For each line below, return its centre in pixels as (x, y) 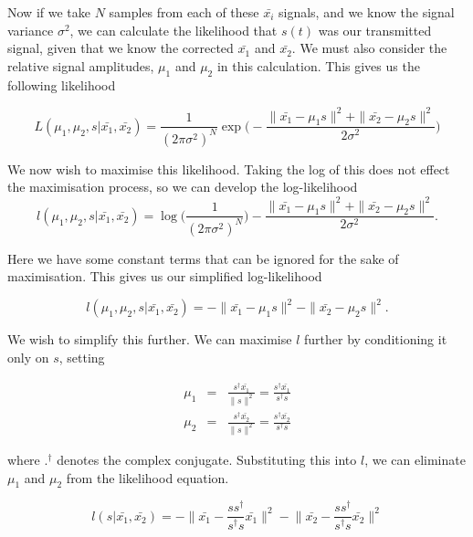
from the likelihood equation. (147, 477)
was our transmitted (375, 30)
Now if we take (49, 12)
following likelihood (62, 84)
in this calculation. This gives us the (318, 65)
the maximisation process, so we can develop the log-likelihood (183, 187)
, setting (82, 357)
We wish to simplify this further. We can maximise (150, 339)
